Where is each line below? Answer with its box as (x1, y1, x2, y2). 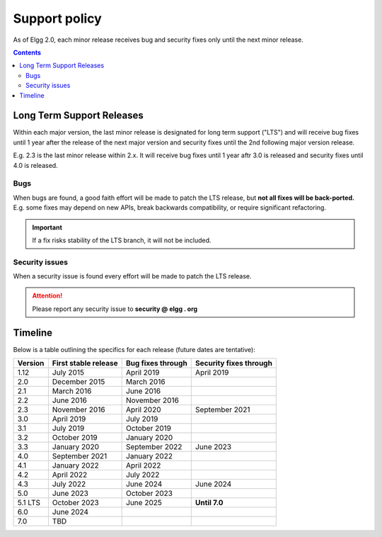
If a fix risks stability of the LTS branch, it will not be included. (32, 236, 212, 244)
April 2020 (126, 405, 161, 414)
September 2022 (126, 442, 183, 452)
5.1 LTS (17, 498, 41, 508)
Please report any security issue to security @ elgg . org (32, 305, 198, 313)
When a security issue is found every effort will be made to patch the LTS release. (13, 272, 252, 281)
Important (32, 223, 63, 232)
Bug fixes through (126, 358, 187, 368)
